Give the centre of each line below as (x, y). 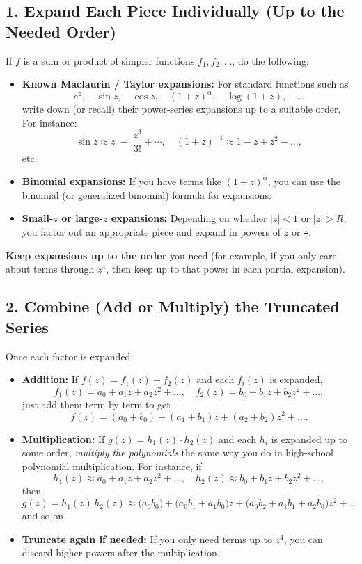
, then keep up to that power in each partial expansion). (226, 269)
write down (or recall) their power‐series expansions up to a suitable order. (181, 109)
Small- (38, 218)
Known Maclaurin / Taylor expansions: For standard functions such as (185, 84)
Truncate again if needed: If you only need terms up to (147, 539)
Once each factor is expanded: (70, 356)
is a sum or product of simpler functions (109, 60)
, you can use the (304, 181)
